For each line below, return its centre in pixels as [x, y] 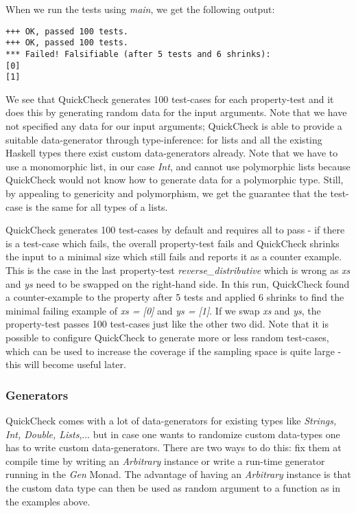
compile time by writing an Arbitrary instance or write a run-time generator [165, 460]
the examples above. [48, 501]
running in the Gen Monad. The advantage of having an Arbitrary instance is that [178, 474]
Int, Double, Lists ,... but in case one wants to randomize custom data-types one [173, 434]
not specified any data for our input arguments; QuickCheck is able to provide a [174, 126]
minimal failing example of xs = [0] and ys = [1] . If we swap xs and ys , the [163, 310]
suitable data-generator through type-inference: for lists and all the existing [164, 139]
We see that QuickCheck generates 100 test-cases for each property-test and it [170, 99]
